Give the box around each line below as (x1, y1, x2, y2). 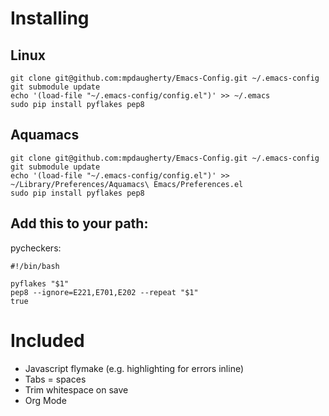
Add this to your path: (10, 215, 149, 232)
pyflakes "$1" (10, 278, 70, 289)
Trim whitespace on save (24, 383, 129, 396)
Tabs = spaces (24, 373, 87, 385)
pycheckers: (10, 242, 62, 254)
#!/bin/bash (10, 261, 60, 271)
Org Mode (24, 394, 67, 406)
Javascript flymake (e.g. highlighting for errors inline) (24, 362, 245, 374)
